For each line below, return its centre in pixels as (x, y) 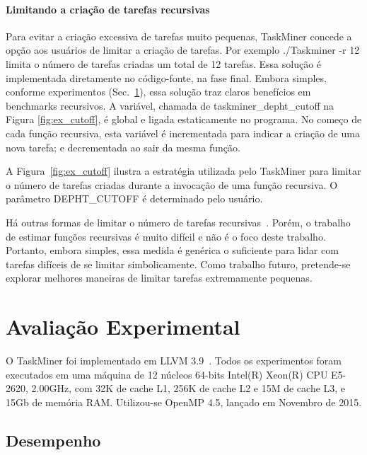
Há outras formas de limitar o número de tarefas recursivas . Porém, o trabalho (178, 222)
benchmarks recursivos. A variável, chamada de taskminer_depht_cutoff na (170, 105)
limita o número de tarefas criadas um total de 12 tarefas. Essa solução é (164, 63)
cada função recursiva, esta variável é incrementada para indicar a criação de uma (183, 133)
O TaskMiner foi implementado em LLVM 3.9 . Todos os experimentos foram (174, 361)
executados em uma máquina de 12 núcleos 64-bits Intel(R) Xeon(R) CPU (167, 374)
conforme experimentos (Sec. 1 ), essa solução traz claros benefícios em (158, 92)
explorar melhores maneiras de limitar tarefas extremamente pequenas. (159, 278)
